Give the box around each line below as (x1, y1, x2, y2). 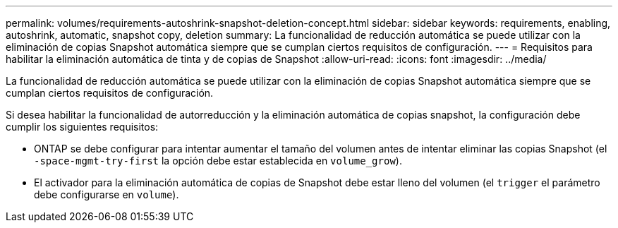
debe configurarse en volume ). (34, 188, 179, 200)
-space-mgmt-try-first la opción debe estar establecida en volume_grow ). (34, 155, 402, 167)
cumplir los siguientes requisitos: (6, 121, 159, 133)
